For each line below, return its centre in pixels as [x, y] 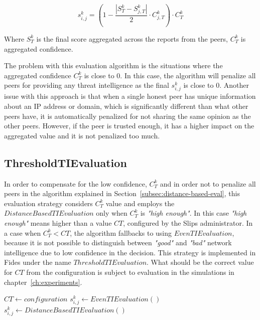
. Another [234, 85]
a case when [23, 232]
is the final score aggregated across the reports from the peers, [132, 38]
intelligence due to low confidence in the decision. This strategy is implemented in [130, 252]
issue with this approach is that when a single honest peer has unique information [130, 96]
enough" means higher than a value [58, 223]
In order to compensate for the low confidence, [76, 183]
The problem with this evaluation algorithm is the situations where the [113, 65]
